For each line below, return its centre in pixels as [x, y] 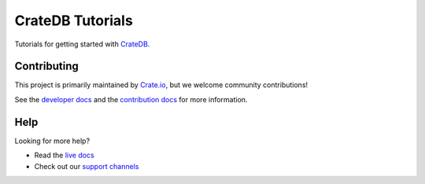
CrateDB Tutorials [74, 20]
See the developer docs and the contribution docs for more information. [131, 99]
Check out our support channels [87, 166]
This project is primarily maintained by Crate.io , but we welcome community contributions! [161, 85]
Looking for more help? [52, 141]
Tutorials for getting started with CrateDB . [82, 44]
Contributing [46, 66]
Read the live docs [64, 155]
